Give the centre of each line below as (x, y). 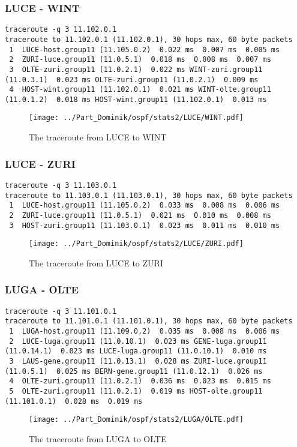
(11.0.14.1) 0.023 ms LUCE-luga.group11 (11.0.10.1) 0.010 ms (136, 351)
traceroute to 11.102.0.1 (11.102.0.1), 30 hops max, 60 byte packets (149, 39)
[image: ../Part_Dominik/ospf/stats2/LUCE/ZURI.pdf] (136, 244)
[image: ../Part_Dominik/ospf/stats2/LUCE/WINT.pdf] (136, 118)
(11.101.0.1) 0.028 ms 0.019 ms (74, 401)
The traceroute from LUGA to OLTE (98, 438)
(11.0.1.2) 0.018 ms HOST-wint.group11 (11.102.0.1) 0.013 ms (136, 99)
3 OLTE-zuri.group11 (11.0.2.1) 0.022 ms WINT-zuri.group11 (136, 69)
